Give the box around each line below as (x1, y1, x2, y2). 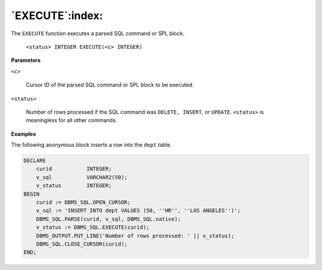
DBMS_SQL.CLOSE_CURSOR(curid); (36, 240, 128, 247)
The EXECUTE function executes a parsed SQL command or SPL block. (11, 30, 185, 37)
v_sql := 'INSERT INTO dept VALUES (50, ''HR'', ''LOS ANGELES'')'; (36, 207, 241, 214)
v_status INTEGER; (36, 182, 112, 189)
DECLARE (23, 157, 46, 164)
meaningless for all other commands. (26, 117, 117, 124)
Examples (11, 130, 36, 137)
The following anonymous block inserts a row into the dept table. (11, 141, 172, 148)
